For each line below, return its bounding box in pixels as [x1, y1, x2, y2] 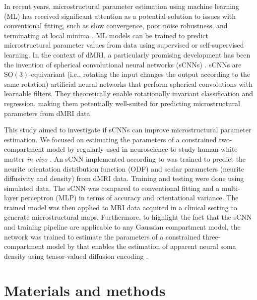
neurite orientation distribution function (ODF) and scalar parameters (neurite [4, 163, 244, 174]
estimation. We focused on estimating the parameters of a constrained [4, 134, 217, 144]
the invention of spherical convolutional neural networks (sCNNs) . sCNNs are [4, 59, 242, 69]
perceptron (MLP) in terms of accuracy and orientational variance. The [20, 192, 239, 203]
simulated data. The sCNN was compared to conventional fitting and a [4, 182, 220, 193]
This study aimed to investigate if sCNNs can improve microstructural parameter [4, 124, 252, 135]
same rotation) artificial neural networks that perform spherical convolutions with [4, 78, 253, 89]
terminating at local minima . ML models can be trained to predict [4, 30, 208, 40]
